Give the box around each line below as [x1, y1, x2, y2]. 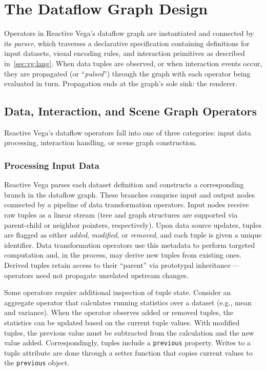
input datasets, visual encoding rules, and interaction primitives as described [4, 48, 245, 58]
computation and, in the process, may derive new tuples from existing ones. [4, 249, 241, 260]
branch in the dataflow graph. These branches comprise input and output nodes [4, 189, 255, 200]
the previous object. [4, 357, 70, 368]
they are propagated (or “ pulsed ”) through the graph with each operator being [4, 68, 251, 79]
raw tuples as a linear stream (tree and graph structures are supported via [4, 209, 238, 220]
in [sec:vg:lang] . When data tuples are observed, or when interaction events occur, [4, 57, 262, 68]
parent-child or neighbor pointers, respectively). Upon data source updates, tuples [4, 219, 261, 230]
